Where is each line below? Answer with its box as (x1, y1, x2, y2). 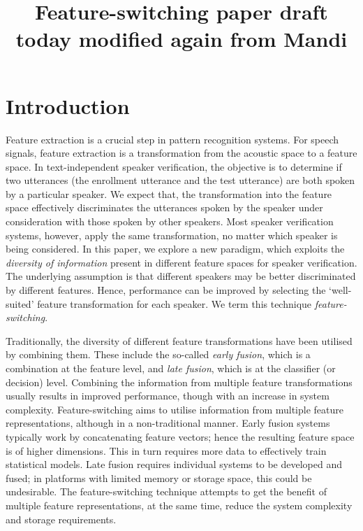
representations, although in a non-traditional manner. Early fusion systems (6, 416, 330, 430)
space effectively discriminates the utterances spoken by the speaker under (6, 200, 323, 215)
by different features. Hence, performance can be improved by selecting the (6, 283, 326, 297)
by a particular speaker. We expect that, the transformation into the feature (6, 186, 332, 201)
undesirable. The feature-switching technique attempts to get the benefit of (6, 484, 327, 499)
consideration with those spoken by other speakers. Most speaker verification (6, 214, 334, 229)
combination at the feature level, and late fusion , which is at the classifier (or (6, 361, 336, 375)
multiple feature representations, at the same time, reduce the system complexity (6, 497, 353, 512)
